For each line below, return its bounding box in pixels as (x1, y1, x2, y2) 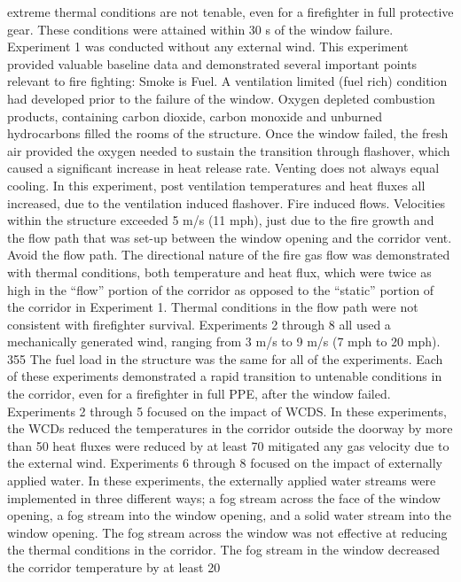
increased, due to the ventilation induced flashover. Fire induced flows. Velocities (7, 193, 446, 212)
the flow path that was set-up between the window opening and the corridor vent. (7, 228, 452, 246)
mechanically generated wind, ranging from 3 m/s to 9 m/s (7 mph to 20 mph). (7, 332, 441, 351)
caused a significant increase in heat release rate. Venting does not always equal (7, 159, 440, 177)
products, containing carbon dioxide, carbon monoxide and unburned (7, 106, 383, 125)
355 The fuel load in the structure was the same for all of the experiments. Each (7, 349, 443, 368)
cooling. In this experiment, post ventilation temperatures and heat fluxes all (7, 175, 426, 194)
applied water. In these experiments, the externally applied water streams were (7, 471, 436, 490)
